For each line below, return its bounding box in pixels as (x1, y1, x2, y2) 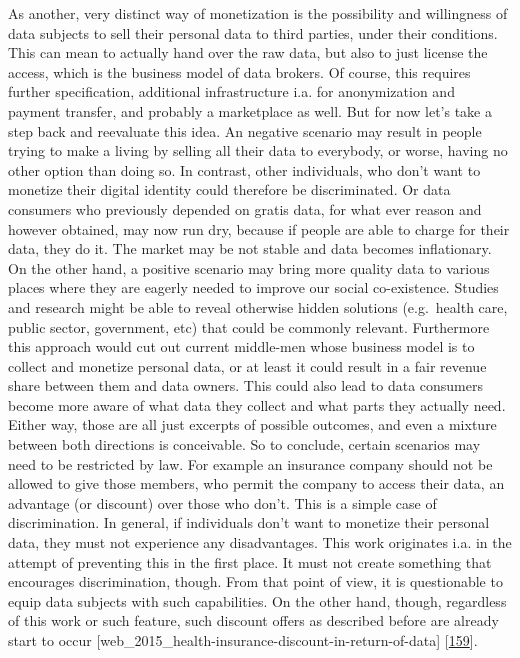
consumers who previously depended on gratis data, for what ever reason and (8, 198, 482, 219)
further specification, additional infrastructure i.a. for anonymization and (8, 81, 455, 102)
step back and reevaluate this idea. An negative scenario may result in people (8, 120, 482, 141)
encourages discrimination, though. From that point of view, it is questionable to (8, 571, 503, 592)
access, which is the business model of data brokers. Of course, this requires (8, 61, 471, 82)
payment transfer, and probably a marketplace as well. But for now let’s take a (8, 100, 492, 121)
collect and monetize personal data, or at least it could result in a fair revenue (8, 355, 487, 376)
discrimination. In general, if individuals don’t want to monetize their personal (8, 512, 490, 533)
